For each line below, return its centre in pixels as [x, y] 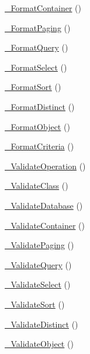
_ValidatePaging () [39, 245]
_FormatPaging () [38, 27]
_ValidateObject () [39, 344]
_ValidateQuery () [38, 264]
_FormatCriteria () [39, 146]
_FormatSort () [33, 87]
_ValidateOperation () [45, 166]
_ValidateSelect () [38, 284]
